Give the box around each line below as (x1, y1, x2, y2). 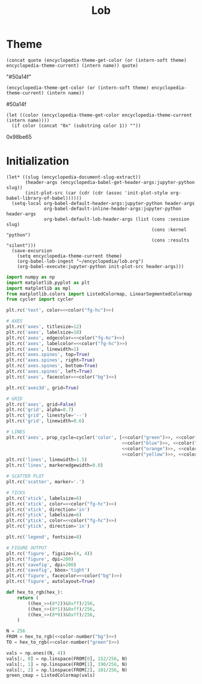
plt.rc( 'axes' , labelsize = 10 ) (6, 329, 82, 335)
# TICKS (6, 489, 26, 496)
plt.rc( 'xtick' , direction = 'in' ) (6, 506, 90, 513)
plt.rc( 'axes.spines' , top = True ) (6, 352, 90, 358)
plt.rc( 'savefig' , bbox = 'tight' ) (6, 567, 90, 573)
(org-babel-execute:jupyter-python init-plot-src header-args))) (17, 263, 185, 269)
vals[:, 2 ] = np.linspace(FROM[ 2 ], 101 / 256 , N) (6, 667, 128, 673)
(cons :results (151, 237, 189, 243)
